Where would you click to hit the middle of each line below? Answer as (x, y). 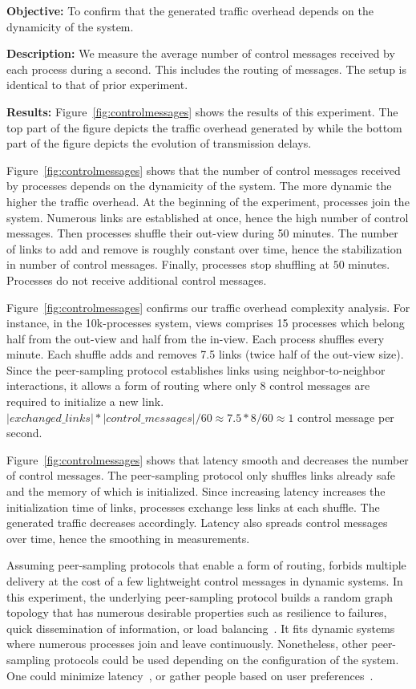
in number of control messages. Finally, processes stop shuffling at (168, 264)
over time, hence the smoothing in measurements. (128, 538)
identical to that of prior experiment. (97, 85)
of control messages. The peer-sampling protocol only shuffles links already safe (201, 475)
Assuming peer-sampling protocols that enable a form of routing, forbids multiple (206, 565)
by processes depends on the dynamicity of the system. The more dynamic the (199, 186)
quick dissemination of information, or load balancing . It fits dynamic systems (201, 628)
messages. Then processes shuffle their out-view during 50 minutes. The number (202, 233)
